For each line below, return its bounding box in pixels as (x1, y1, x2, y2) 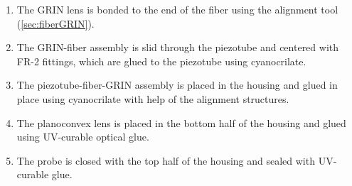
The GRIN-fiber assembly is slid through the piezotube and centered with (16, 40, 339, 55)
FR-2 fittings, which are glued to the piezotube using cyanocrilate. (16, 53, 306, 68)
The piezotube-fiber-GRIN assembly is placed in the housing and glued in (16, 77, 338, 92)
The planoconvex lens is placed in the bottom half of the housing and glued (16, 115, 346, 130)
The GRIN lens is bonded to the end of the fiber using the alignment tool (16, 2, 338, 16)
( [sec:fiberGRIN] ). (16, 16, 95, 31)
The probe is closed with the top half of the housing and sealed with (16, 153, 315, 168)
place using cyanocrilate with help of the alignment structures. (16, 91, 289, 106)
